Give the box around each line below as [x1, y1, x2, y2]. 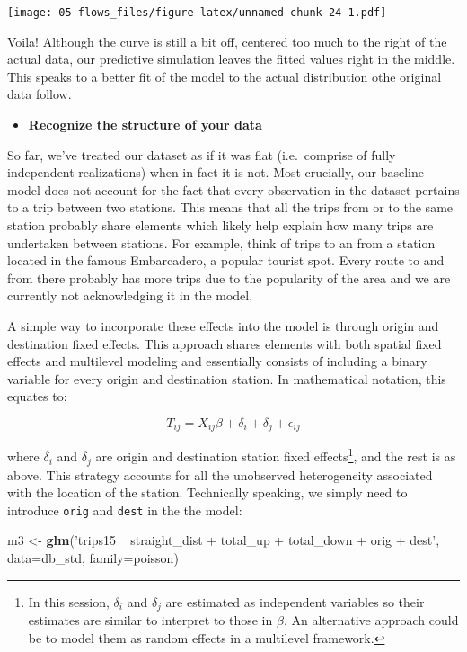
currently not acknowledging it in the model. [7, 286, 253, 305]
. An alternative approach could [283, 610, 459, 629]
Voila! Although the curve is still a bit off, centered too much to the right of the [7, 31, 447, 50]
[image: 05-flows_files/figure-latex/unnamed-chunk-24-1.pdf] [7, 6, 387, 19]
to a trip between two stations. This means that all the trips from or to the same [7, 198, 454, 217]
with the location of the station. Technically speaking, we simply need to [7, 483, 408, 502]
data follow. [7, 85, 72, 103]
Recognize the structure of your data [28, 115, 262, 134]
